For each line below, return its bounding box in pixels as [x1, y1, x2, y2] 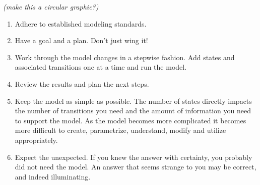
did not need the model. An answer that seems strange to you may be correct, [15, 161, 256, 172]
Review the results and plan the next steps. [15, 78, 149, 89]
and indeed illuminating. [15, 171, 91, 181]
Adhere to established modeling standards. [15, 18, 147, 29]
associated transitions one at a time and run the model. [15, 62, 187, 72]
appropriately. [15, 134, 58, 145]
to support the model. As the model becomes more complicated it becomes [15, 115, 246, 125]
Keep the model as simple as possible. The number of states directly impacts [15, 95, 252, 106]
